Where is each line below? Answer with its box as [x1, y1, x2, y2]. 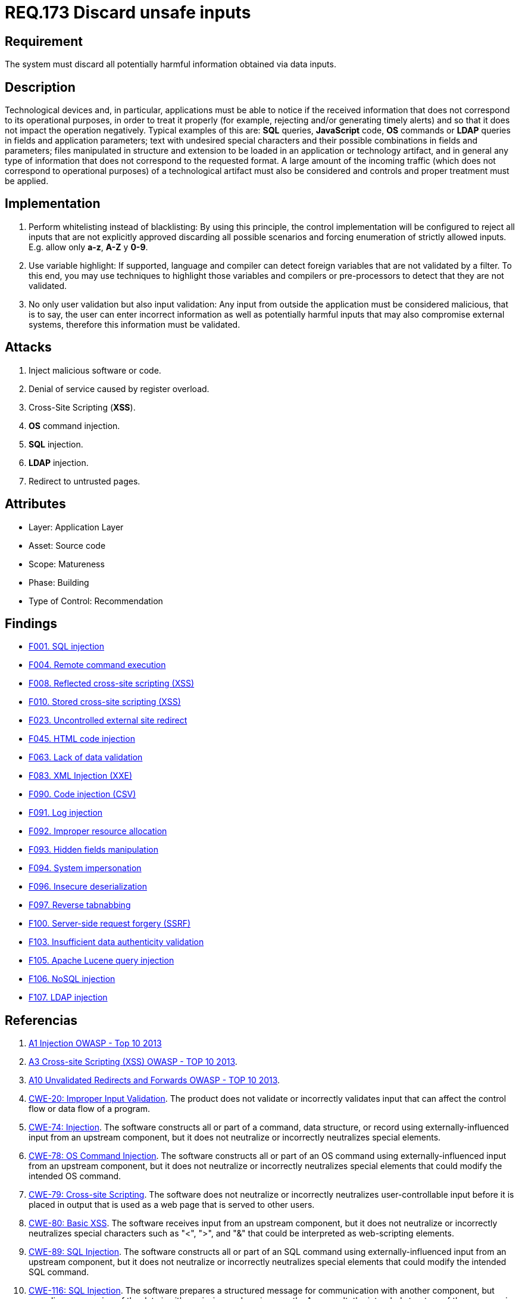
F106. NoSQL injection [29, 974, 115, 984]
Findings [5, 616, 58, 631]
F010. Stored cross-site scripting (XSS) [29, 697, 181, 707]
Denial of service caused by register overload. [29, 383, 210, 394]
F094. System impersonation [29, 863, 142, 874]
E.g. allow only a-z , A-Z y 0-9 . [29, 241, 148, 252]
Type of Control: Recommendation [29, 595, 163, 606]
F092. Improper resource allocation [29, 826, 167, 837]
